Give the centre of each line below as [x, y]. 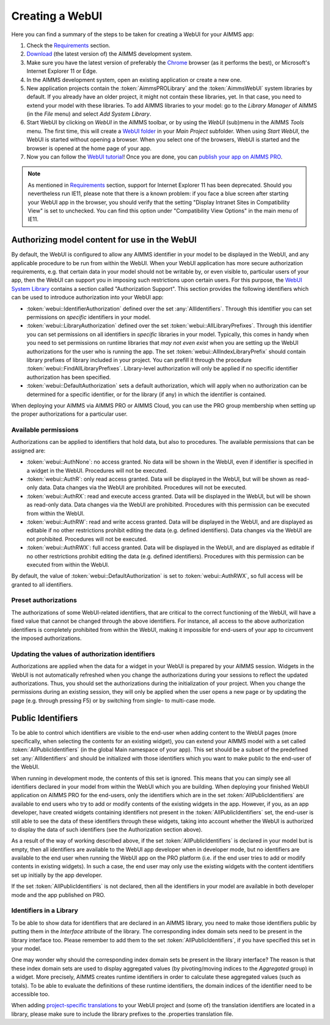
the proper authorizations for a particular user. [69, 414]
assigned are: [28, 451]
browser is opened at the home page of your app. [89, 148]
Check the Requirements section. [68, 45]
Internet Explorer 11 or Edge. [62, 71]
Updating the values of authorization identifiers [83, 654]
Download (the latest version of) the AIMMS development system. [109, 54]
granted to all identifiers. [42, 584]
